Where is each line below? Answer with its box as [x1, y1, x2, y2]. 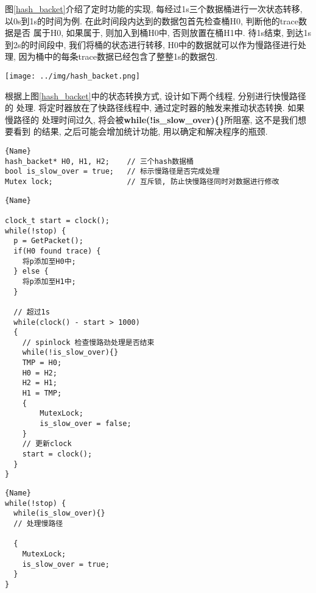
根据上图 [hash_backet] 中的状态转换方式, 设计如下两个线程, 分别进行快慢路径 [5, 89, 306, 102]
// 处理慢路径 [13, 519, 63, 528]
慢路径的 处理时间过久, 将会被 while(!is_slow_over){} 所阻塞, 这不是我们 [5, 113, 298, 126]
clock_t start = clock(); [5, 216, 110, 225]
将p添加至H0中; [22, 257, 76, 266]
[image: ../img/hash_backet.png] [5, 71, 140, 80]
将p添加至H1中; [22, 277, 76, 286]
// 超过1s [13, 307, 50, 316]
